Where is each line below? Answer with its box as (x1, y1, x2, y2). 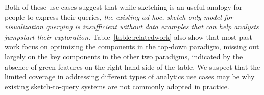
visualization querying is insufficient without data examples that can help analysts (5, 21, 259, 32)
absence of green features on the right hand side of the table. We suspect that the (5, 61, 260, 72)
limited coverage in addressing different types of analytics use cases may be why (5, 71, 255, 82)
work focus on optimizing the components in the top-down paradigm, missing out (5, 41, 259, 52)
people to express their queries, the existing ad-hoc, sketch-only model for (5, 11, 233, 22)
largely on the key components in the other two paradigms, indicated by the (5, 51, 243, 61)
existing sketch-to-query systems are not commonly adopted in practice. (5, 81, 229, 91)
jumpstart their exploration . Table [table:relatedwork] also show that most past (5, 31, 252, 42)
